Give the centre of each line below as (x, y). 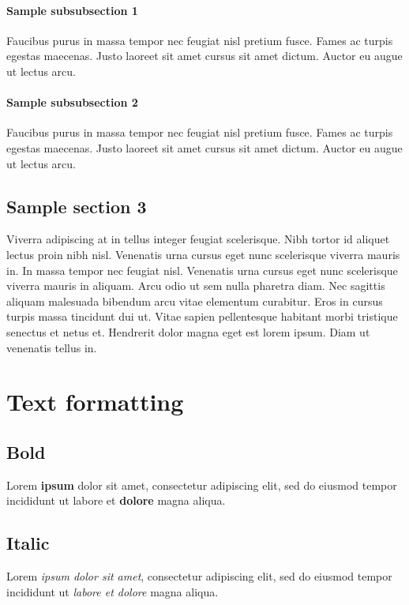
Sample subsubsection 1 (72, 10)
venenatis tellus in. (52, 347)
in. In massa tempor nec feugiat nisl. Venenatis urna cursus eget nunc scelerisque (202, 270)
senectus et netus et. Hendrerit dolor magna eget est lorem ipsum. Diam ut (188, 331)
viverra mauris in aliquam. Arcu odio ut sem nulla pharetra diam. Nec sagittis (196, 286)
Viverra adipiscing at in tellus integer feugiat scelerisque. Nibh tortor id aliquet (198, 239)
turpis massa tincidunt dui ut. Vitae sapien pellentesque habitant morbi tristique (202, 316)
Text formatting (95, 402)
